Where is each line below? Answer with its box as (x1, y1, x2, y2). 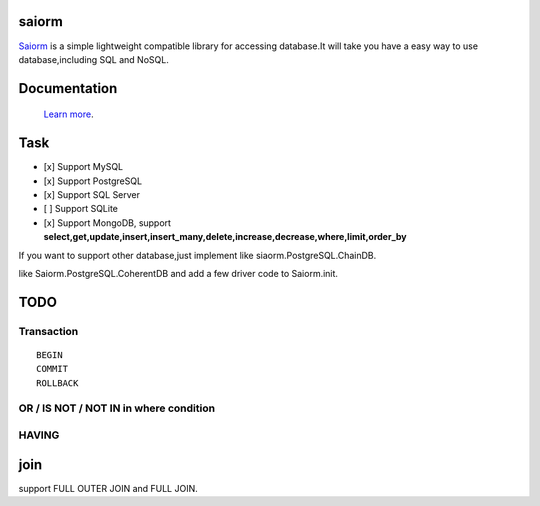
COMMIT (36, 363, 69, 375)
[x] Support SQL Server (43, 189, 140, 200)
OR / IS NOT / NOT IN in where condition (18, 401, 215, 415)
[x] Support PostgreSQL (43, 175, 143, 187)
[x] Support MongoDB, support (43, 216, 172, 229)
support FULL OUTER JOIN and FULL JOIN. (18, 482, 199, 494)
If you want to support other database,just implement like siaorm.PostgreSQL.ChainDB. (18, 249, 377, 261)
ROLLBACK (36, 377, 79, 389)
